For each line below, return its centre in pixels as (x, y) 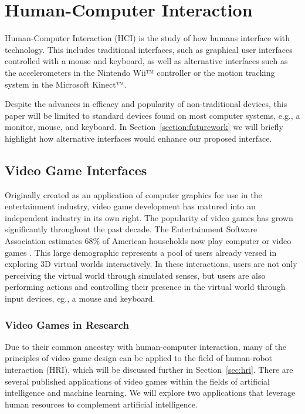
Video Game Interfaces (76, 170)
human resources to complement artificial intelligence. (101, 404)
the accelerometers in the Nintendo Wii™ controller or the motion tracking (140, 72)
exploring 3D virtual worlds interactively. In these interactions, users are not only (151, 264)
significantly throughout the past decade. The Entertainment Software (131, 229)
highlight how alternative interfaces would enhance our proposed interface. (138, 138)
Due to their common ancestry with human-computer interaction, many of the (145, 346)
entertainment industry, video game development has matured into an (130, 206)
